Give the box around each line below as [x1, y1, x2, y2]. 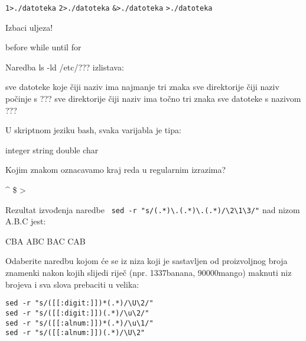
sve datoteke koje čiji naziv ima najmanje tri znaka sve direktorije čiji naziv [5, 81, 279, 93]
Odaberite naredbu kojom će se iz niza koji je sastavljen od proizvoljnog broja [5, 255, 288, 267]
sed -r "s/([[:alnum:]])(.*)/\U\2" [5, 329, 145, 337]
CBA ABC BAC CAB [5, 234, 86, 247]
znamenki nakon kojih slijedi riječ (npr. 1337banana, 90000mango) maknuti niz [5, 266, 292, 279]
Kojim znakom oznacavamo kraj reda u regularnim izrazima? [5, 163, 226, 176]
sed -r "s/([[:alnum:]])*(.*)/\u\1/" [5, 319, 154, 327]
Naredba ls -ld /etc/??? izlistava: [5, 60, 124, 73]
